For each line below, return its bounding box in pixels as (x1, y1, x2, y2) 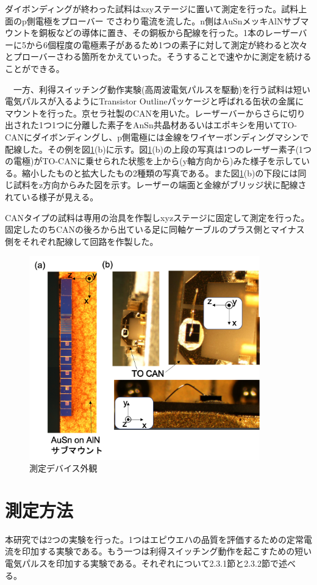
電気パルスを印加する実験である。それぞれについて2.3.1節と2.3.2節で (5, 557, 279, 569)
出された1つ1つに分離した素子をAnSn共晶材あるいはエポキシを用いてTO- (5, 118, 297, 131)
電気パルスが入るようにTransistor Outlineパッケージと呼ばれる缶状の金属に (5, 95, 304, 107)
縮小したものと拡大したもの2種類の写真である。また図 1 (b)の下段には (21, 166, 298, 179)
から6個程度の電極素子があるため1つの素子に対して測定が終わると (26, 38, 291, 51)
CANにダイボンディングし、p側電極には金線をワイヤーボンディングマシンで (5, 130, 309, 143)
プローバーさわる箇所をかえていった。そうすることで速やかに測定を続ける (13, 50, 312, 63)
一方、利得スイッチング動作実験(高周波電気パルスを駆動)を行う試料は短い (13, 82, 310, 95)
